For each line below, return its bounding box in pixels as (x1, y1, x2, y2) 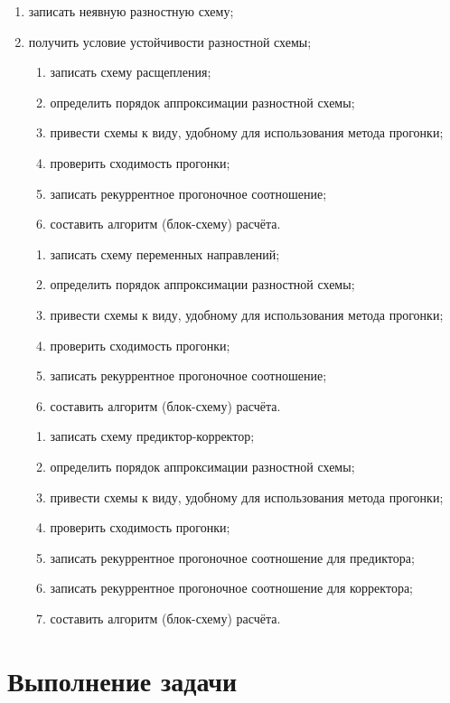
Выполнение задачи (7, 661, 238, 698)
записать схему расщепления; (50, 62, 211, 81)
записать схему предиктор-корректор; (50, 426, 255, 445)
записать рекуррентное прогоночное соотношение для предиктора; (50, 548, 415, 567)
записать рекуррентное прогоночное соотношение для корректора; (50, 578, 413, 597)
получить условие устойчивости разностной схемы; (28, 32, 312, 51)
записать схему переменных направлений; (50, 244, 280, 263)
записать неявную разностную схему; (28, 2, 234, 20)
